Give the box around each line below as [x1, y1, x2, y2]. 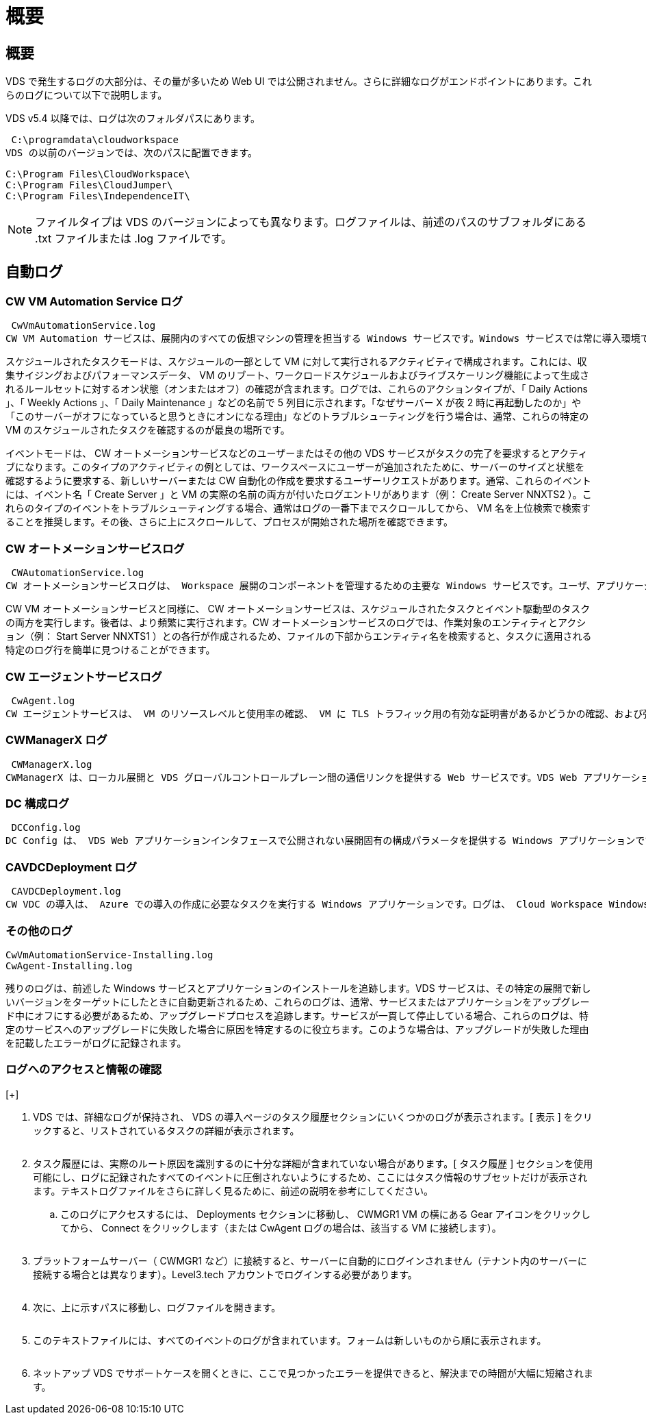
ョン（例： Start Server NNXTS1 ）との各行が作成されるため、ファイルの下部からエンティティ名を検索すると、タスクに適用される [5, 630, 592, 643]
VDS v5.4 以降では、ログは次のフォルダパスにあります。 [5, 112, 261, 125]
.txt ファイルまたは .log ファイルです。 [35, 232, 232, 246]
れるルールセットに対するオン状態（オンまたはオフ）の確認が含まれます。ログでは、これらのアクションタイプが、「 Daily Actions [5, 383, 588, 395]
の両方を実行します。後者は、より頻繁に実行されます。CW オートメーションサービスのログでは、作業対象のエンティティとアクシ [5, 616, 586, 629]
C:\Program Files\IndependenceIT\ [5, 190, 190, 202]
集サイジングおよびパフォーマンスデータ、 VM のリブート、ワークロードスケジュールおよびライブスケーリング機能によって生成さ [5, 369, 590, 382]
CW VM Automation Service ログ [5, 295, 183, 309]
